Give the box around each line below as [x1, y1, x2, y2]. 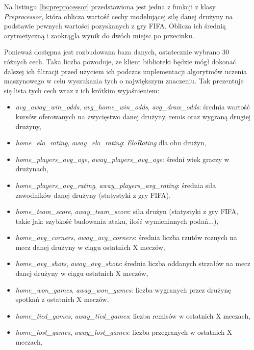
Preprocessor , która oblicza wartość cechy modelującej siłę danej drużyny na [4, 11, 233, 21]
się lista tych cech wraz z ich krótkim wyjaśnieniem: [4, 85, 160, 95]
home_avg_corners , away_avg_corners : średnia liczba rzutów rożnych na [15, 232, 237, 242]
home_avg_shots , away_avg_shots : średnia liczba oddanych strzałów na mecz [15, 258, 251, 269]
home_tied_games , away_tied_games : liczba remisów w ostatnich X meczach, [15, 310, 251, 321]
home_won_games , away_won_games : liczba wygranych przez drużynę [15, 284, 231, 295]
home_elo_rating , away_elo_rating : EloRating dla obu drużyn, [15, 137, 206, 148]
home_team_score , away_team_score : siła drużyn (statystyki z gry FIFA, [15, 206, 238, 216]
